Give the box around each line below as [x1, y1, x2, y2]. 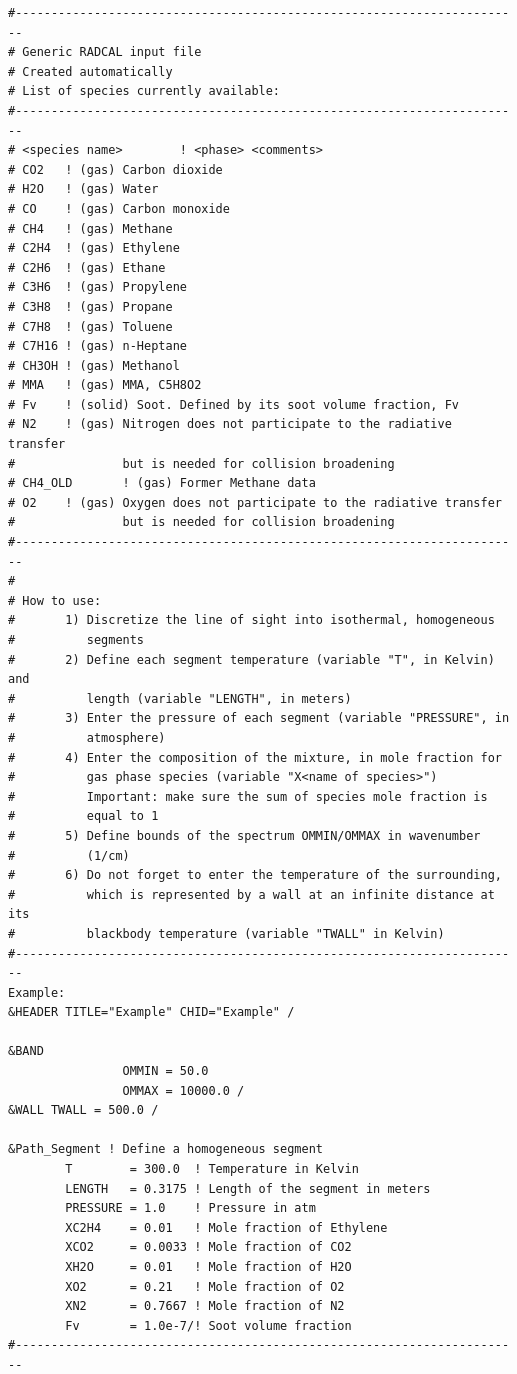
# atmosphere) [8, 730, 166, 745]
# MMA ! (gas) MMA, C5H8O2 [8, 378, 202, 393]
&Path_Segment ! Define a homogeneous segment [8, 1142, 323, 1157]
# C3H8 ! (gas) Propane [8, 299, 173, 314]
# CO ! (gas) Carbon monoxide [8, 201, 230, 216]
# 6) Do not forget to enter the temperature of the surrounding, [8, 868, 502, 883]
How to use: [22, 593, 102, 608]
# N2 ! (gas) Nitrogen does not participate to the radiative [8, 417, 452, 432]
